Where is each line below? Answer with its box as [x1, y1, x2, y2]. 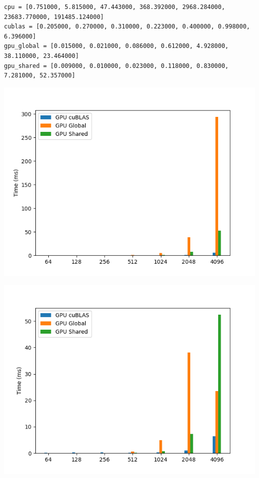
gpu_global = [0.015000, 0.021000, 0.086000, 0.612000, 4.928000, [4, 42, 229, 50]
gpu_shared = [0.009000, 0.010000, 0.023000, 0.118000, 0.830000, [4, 62, 229, 69]
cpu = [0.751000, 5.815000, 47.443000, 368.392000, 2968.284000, [4, 3, 225, 10]
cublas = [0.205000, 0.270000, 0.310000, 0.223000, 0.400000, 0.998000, [4, 23, 250, 30]
